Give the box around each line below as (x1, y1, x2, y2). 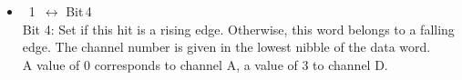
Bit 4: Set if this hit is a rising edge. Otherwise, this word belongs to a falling (22, 19, 455, 38)
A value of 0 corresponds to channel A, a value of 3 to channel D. (22, 55, 388, 74)
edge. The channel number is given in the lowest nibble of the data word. (22, 37, 431, 56)
